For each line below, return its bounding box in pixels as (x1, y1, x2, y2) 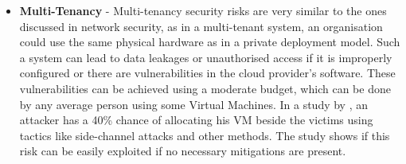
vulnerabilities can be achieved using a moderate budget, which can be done (19, 80, 391, 96)
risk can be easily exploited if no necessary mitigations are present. (19, 143, 346, 159)
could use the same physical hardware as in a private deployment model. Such (19, 33, 400, 50)
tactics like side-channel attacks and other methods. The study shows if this (19, 127, 390, 143)
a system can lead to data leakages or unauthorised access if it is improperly (19, 49, 392, 65)
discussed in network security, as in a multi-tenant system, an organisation (19, 18, 383, 34)
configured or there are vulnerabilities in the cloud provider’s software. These (19, 64, 396, 81)
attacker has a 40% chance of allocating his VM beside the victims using (19, 111, 373, 128)
